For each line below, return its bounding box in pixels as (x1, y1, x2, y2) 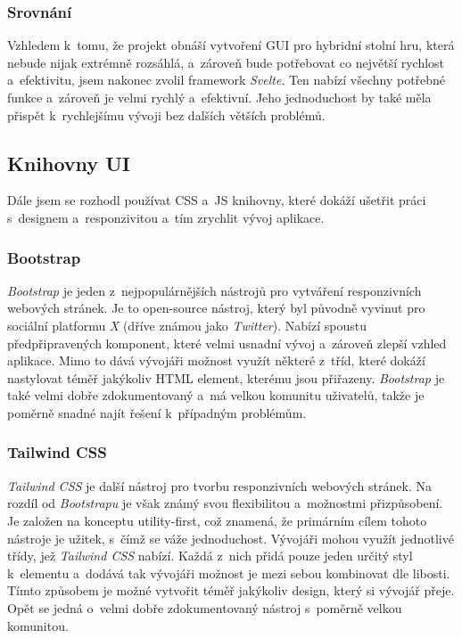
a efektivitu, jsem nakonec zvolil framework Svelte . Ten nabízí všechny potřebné (7, 70, 446, 89)
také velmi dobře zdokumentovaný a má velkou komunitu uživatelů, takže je (7, 386, 425, 405)
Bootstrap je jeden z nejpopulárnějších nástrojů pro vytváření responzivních (7, 281, 422, 299)
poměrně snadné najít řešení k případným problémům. (7, 403, 307, 421)
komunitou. (7, 616, 69, 634)
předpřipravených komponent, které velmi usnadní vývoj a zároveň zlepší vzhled (7, 333, 447, 352)
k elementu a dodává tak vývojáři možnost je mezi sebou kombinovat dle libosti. (7, 563, 450, 582)
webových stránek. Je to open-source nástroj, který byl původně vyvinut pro (7, 299, 425, 317)
